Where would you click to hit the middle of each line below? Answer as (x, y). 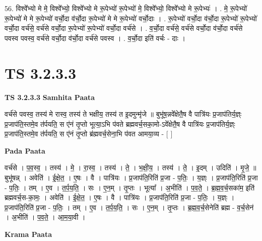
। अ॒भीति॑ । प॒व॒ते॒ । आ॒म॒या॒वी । (45, 217)
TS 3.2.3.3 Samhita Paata (50, 97)
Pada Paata (25, 150)
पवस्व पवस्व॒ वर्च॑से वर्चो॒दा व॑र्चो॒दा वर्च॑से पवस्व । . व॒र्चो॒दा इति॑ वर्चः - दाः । (95, 38)
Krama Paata (28, 234)
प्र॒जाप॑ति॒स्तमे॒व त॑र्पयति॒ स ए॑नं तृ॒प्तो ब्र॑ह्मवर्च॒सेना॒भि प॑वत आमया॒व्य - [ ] (89, 134)
